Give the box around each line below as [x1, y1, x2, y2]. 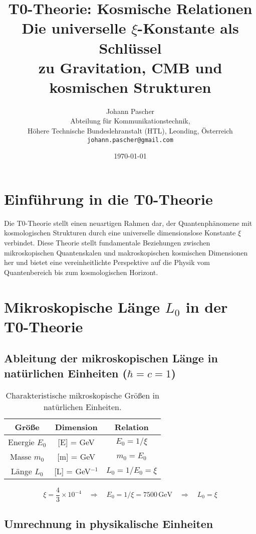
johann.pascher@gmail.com [87, 136, 173, 144]
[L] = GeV [54, 465, 91, 477]
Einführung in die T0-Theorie [4, 188, 213, 209]
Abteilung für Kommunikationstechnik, [70, 115, 190, 126]
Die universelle [22, 18, 126, 38]
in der [185, 296, 228, 317]
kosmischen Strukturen [49, 76, 211, 97]
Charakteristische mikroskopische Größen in [6, 389, 159, 401]
